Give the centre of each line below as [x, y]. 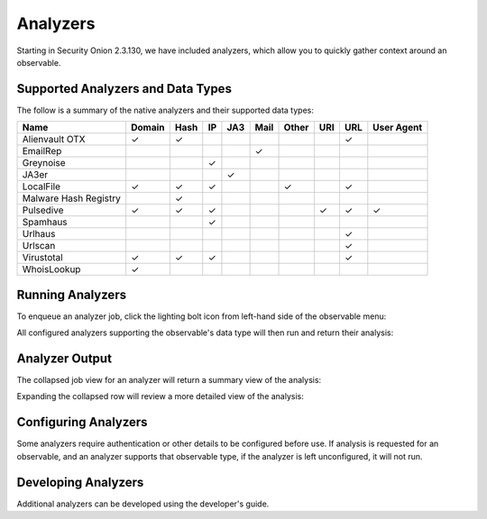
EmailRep [42, 151]
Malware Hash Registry [72, 198]
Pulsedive [43, 210]
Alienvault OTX [54, 140]
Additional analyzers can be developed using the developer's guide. [143, 504]
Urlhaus [39, 234]
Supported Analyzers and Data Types [124, 89]
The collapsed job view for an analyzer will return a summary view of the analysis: [169, 380]
